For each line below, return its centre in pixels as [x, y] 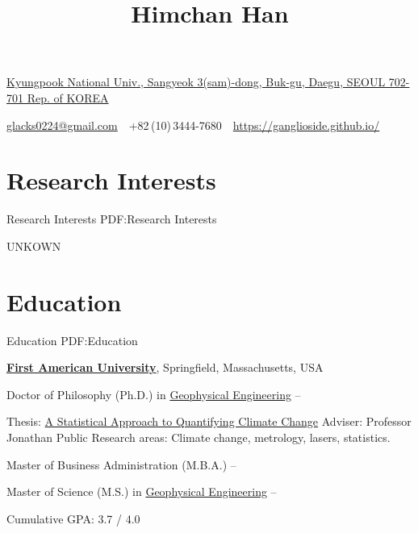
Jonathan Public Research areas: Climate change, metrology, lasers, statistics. [199, 437]
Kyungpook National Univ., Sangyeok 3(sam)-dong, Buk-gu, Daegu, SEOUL [196, 82]
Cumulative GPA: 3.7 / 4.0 [73, 518]
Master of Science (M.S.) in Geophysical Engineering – [142, 491]
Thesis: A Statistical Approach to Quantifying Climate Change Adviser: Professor [209, 421]
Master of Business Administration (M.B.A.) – [121, 464]
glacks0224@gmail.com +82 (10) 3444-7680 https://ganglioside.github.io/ [193, 125]
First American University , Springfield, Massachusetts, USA [165, 367]
